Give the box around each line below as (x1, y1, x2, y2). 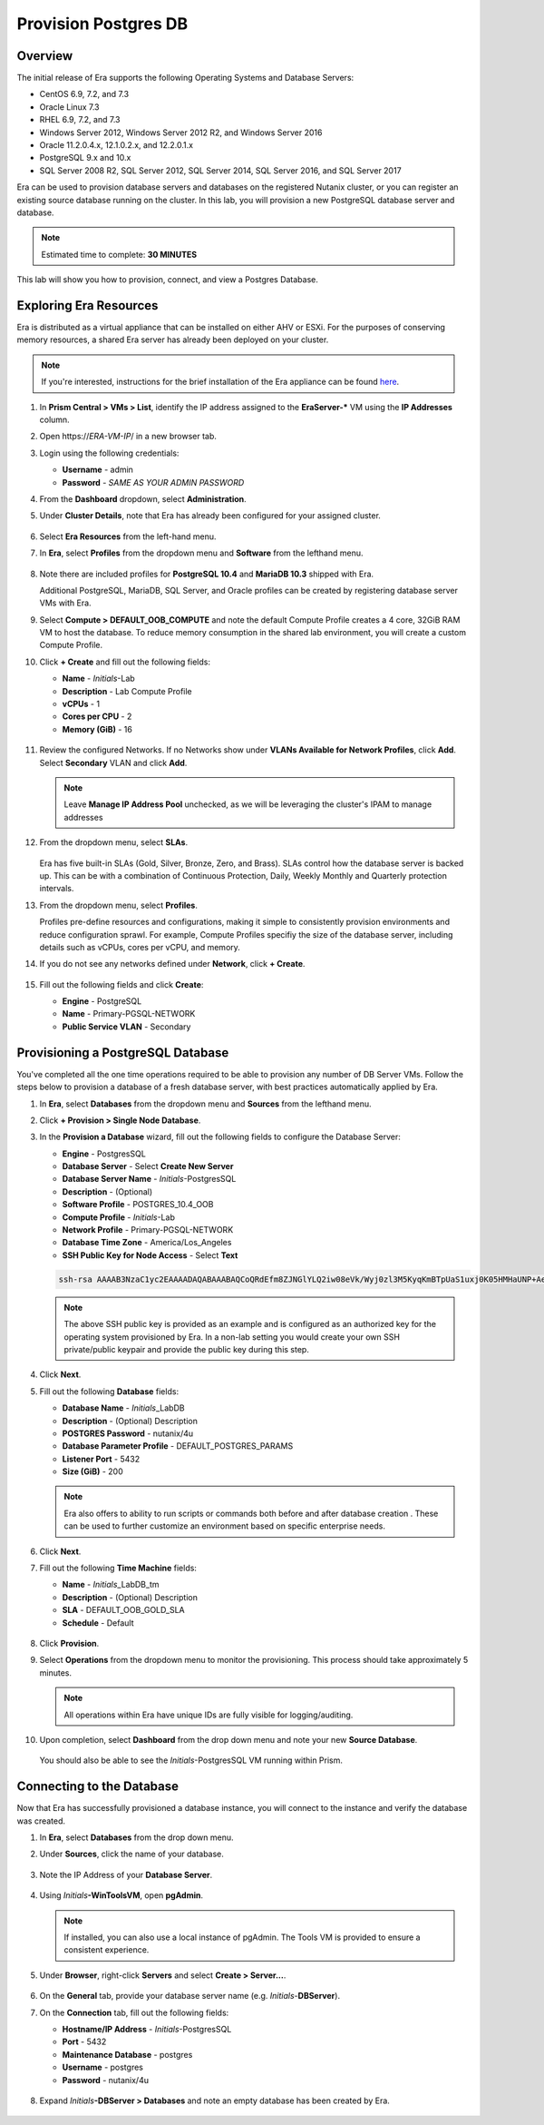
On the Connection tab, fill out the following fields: (39, 2007, 229, 2018)
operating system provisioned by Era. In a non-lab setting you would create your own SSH (63, 1331, 401, 1343)
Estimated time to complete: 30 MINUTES (41, 249, 198, 260)
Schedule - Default (62, 1617, 134, 1628)
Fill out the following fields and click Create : (39, 979, 204, 989)
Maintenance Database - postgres (62, 2049, 193, 2060)
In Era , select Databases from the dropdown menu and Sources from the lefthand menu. (39, 1098, 372, 1109)
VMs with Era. (39, 597, 92, 608)
